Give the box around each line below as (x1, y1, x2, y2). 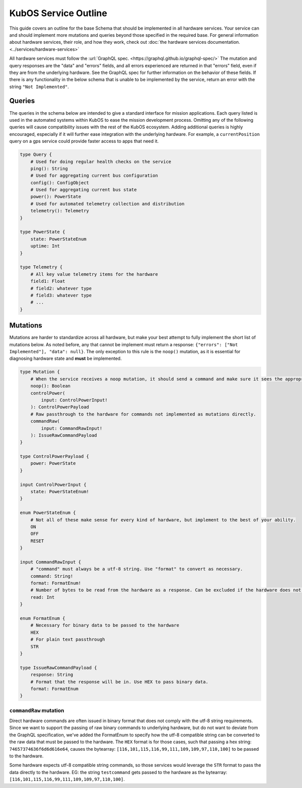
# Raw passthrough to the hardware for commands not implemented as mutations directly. (30, 411, 256, 417)
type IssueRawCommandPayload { (20, 665, 98, 670)
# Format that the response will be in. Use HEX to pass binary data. (30, 679, 209, 684)
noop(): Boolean (30, 383, 70, 389)
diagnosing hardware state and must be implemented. (9, 355, 122, 362)
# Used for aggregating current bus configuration (30, 173, 158, 179)
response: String (30, 672, 73, 678)
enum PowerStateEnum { (20, 510, 76, 516)
